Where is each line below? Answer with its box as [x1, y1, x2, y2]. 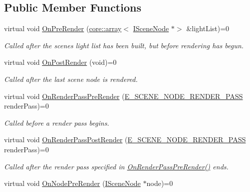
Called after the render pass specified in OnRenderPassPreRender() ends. [4, 161, 229, 171]
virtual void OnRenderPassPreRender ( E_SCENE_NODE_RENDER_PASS [4, 90, 243, 101]
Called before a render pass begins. [4, 117, 109, 128]
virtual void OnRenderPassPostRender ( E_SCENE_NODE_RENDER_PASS [4, 134, 246, 145]
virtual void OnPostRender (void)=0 [4, 57, 117, 67]
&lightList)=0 [186, 23, 229, 34]
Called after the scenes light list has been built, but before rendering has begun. [4, 40, 244, 50]
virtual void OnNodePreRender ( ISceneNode [4, 178, 141, 188]
